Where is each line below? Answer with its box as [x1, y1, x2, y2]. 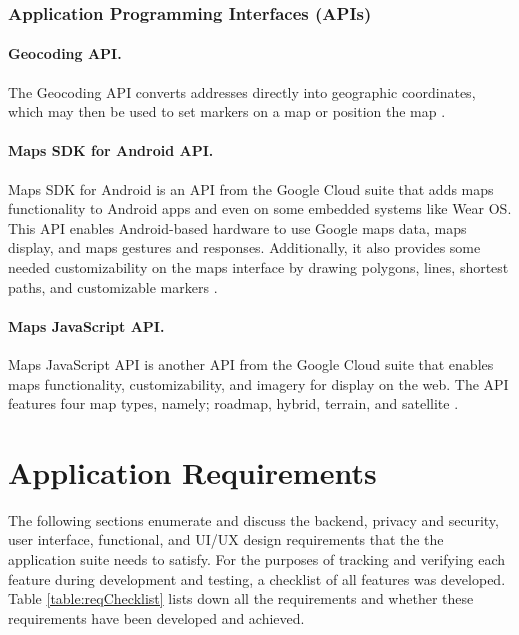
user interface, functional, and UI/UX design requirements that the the [8, 529, 444, 550]
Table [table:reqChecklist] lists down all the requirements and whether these [8, 588, 474, 609]
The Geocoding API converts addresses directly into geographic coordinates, [8, 81, 476, 102]
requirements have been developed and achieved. [8, 607, 305, 628]
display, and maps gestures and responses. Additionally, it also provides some [8, 237, 481, 258]
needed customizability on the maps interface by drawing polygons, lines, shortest [8, 257, 509, 277]
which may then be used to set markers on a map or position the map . [8, 101, 446, 122]
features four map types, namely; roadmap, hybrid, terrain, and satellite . [8, 393, 459, 414]
